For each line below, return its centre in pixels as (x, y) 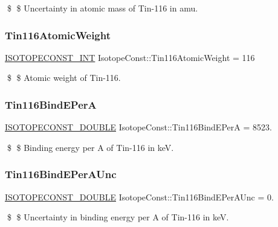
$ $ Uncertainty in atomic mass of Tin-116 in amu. (102, 8)
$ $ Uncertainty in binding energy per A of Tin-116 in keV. (118, 217)
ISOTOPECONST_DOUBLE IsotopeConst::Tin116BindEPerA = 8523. (138, 127)
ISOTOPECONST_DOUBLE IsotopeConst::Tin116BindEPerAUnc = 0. (139, 197)
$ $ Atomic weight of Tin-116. (64, 78)
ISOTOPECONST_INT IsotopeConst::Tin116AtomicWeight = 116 (130, 57)
